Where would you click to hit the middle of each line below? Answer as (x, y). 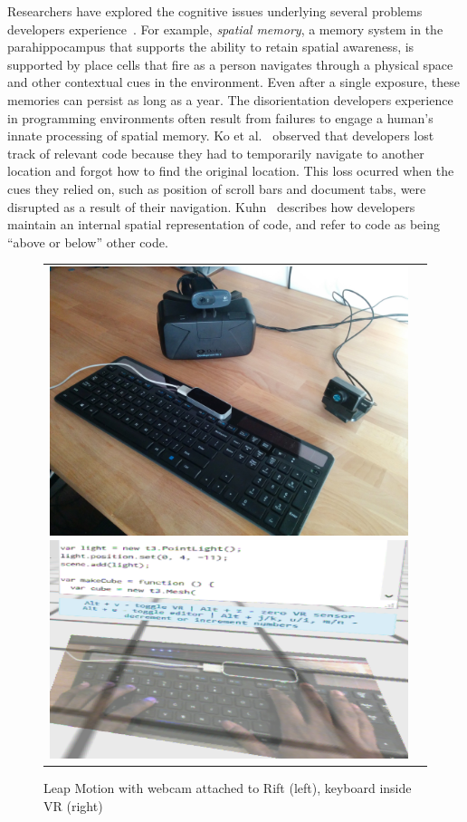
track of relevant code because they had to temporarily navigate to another (216, 153)
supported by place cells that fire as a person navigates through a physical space (230, 64)
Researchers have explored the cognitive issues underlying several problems (215, 11)
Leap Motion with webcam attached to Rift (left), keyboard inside (228, 788)
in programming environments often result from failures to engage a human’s (220, 117)
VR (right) (73, 805)
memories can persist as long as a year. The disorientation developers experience (230, 99)
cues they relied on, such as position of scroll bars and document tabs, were (217, 188)
